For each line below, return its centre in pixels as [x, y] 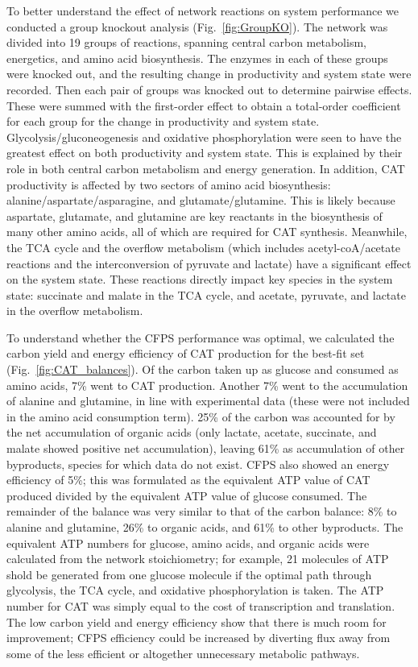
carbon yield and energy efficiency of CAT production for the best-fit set [186, 353]
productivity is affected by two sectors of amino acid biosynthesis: [169, 184]
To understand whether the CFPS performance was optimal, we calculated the [201, 337]
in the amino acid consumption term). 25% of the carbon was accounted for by [201, 416]
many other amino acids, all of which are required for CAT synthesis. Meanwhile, [207, 232]
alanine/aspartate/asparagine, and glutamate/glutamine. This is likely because [201, 200]
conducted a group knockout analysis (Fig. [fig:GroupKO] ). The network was [197, 26]
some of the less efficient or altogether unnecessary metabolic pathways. [183, 653]
